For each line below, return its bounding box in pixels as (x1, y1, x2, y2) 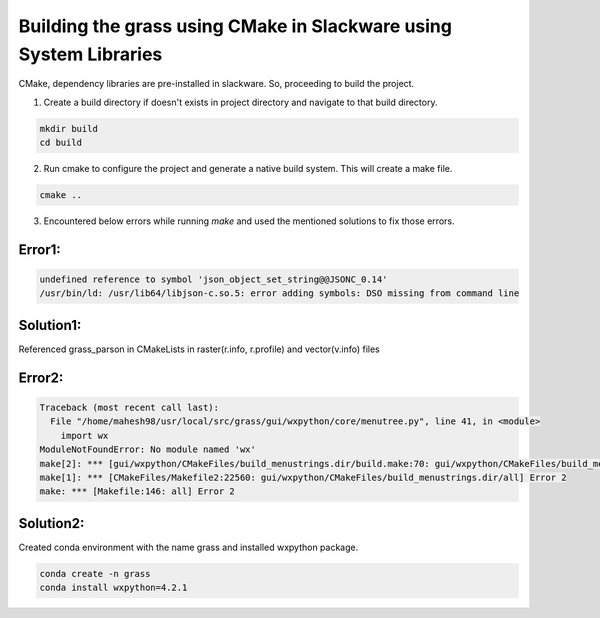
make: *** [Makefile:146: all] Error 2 (39, 486, 235, 497)
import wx (60, 430, 109, 441)
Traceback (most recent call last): (39, 401, 220, 413)
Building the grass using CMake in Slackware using (18, 15, 452, 37)
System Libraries (18, 43, 163, 65)
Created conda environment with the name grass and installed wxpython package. (18, 541, 359, 553)
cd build (39, 137, 83, 149)
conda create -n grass (39, 568, 151, 579)
